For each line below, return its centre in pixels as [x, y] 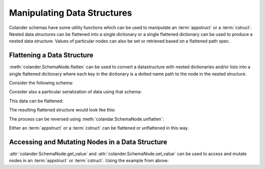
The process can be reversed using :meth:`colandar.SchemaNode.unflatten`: [86, 119]
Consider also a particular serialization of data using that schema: [75, 92]
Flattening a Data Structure [51, 55]
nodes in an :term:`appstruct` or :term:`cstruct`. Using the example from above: [89, 161]
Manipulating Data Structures [71, 13]
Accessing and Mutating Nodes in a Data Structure [88, 142]
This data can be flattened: [36, 101]
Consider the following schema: [41, 83]
